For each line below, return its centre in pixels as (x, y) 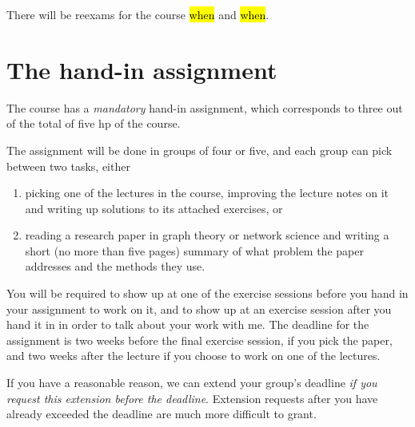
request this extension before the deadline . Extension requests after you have (192, 398)
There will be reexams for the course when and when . (138, 14)
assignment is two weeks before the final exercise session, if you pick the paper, (200, 340)
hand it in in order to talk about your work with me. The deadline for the (188, 324)
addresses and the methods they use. (115, 266)
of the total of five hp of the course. (94, 123)
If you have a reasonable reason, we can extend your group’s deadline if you (192, 383)
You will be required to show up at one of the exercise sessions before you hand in (207, 293)
